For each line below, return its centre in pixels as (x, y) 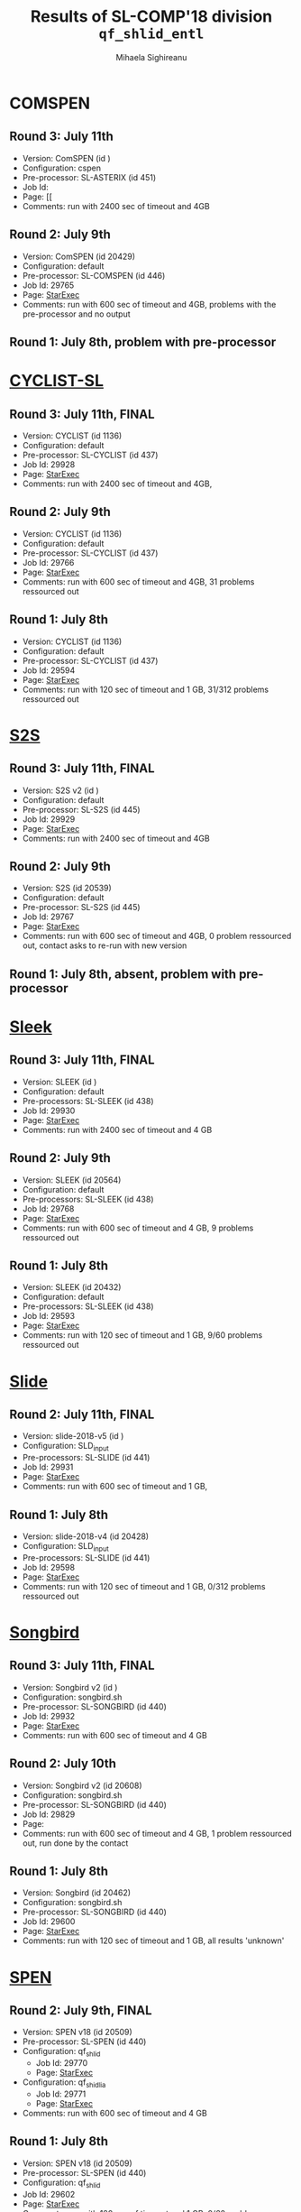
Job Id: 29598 (48, 1567)
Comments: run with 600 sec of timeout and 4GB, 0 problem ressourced (157, 936)
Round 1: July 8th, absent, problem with (123, 974)
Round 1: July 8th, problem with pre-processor (143, 341)
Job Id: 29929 (49, 819)
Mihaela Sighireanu (151, 57)
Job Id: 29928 (49, 464)
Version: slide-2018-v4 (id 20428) (86, 1536)
